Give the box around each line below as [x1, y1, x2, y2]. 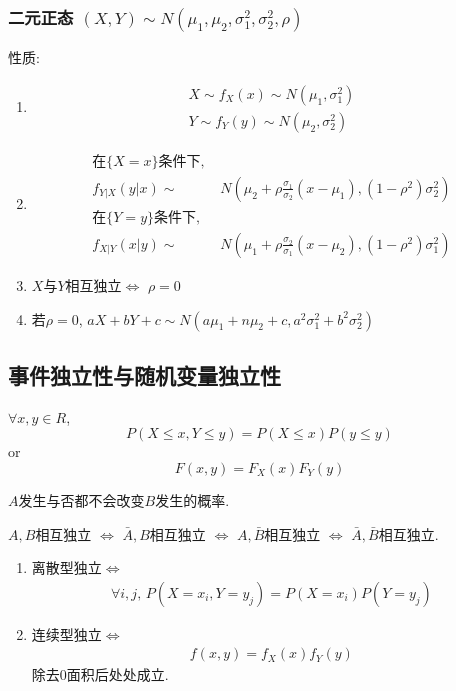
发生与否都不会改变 [18, 489, 145, 510]
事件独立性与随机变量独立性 [8, 359, 281, 390]
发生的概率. [155, 489, 230, 510]
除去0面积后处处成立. [31, 664, 169, 685]
